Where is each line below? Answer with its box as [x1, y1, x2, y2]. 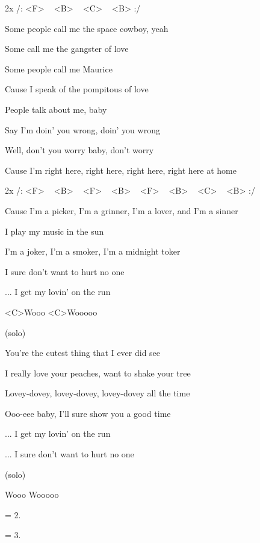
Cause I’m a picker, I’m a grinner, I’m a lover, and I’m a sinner [5, 204, 238, 217]
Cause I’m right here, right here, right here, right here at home [5, 164, 237, 176]
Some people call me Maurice [5, 62, 113, 75]
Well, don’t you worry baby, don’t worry [5, 144, 154, 156]
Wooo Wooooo [5, 488, 59, 501]
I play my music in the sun [5, 224, 104, 237]
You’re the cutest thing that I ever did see [5, 346, 161, 359]
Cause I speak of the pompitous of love [5, 83, 149, 95]
